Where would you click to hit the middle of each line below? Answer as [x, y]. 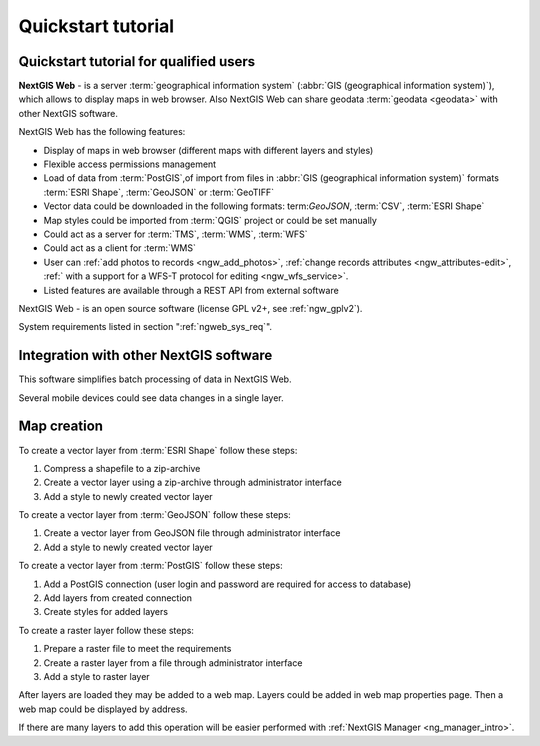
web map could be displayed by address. [103, 709]
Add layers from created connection [118, 598]
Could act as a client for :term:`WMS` [120, 248]
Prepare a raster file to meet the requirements [137, 649]
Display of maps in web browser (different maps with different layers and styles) [208, 150]
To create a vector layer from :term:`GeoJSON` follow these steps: [155, 515]
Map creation [61, 426]
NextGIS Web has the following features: [102, 132]
